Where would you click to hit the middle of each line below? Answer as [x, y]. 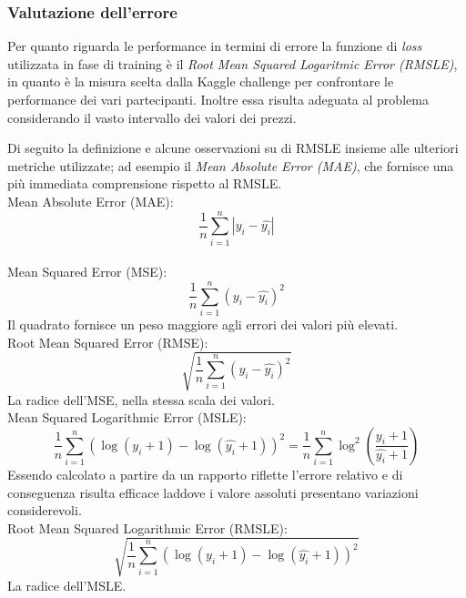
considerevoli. [45, 510]
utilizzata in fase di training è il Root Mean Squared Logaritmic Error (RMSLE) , [233, 63]
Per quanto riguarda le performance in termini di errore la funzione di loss [215, 46]
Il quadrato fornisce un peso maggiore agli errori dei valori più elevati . [203, 324]
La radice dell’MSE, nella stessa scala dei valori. [141, 399]
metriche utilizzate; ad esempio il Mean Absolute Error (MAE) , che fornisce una [231, 165]
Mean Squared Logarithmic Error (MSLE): [127, 417]
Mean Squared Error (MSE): [87, 272]
